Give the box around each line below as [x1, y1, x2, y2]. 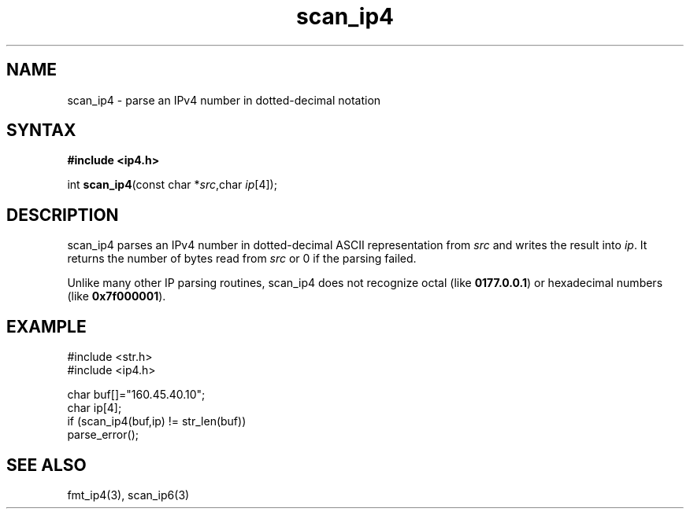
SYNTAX [6, 120, 76, 141]
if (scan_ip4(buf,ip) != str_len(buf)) [67, 414, 247, 429]
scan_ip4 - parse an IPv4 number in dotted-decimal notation [67, 93, 381, 107]
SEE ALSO [6, 454, 87, 475]
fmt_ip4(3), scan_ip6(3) [67, 487, 190, 502]
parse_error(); [67, 428, 139, 442]
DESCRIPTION [6, 204, 119, 225]
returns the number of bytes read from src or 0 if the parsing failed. [67, 252, 417, 266]
